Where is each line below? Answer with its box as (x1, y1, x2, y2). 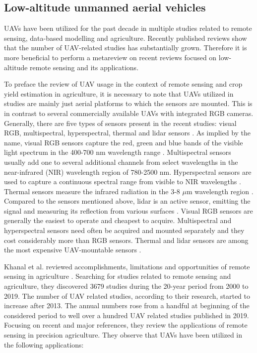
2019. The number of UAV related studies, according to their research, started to (4, 290, 251, 301)
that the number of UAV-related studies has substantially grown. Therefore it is (4, 42, 247, 53)
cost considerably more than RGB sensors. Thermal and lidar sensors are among (4, 235, 249, 245)
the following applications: (4, 339, 84, 350)
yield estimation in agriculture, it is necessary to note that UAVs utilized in (4, 88, 234, 99)
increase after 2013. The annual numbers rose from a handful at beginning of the (4, 300, 250, 311)
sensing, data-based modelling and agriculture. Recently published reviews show (4, 32, 247, 43)
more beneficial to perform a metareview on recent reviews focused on (4, 52, 217, 62)
